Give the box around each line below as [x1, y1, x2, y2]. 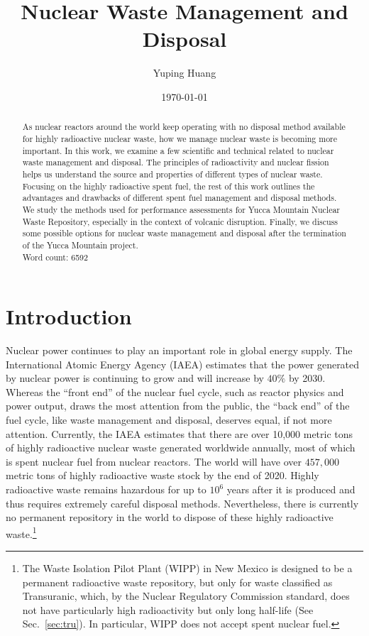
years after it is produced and [226, 482, 356, 497]
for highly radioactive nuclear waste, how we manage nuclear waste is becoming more [22, 132, 338, 144]
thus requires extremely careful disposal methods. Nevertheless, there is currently [6, 495, 359, 510]
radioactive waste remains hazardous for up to [6, 482, 206, 497]
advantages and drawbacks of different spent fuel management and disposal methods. [22, 192, 337, 204]
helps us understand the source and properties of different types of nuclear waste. [22, 168, 323, 180]
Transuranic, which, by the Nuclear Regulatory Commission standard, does [22, 588, 350, 603]
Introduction [6, 302, 132, 331]
